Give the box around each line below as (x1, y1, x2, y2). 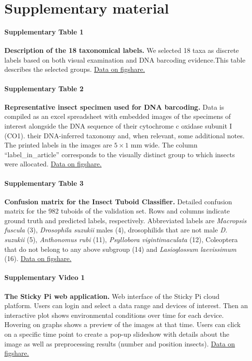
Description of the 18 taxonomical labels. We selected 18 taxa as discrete (4, 45, 239, 55)
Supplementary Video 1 (4, 272, 85, 282)
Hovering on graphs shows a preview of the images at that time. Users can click (4, 319, 241, 329)
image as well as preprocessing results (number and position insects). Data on (4, 338, 235, 348)
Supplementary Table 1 (4, 26, 84, 36)
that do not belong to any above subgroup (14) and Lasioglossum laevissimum (4, 244, 236, 254)
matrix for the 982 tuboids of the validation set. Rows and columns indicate (4, 206, 230, 216)
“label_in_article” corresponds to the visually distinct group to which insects (4, 149, 235, 159)
